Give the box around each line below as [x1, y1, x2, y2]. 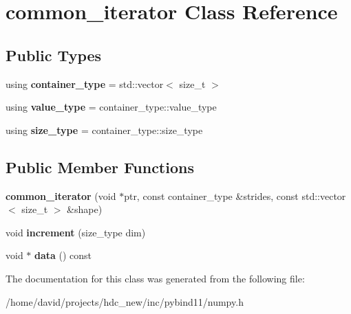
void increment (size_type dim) [6, 225, 146, 239]
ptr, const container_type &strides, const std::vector [124, 188, 346, 203]
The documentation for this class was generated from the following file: [6, 271, 305, 285]
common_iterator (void [6, 188, 116, 203]
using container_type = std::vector [6, 76, 164, 91]
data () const [34, 248, 92, 262]
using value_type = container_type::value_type [6, 100, 217, 114]
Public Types [6, 44, 102, 65]
